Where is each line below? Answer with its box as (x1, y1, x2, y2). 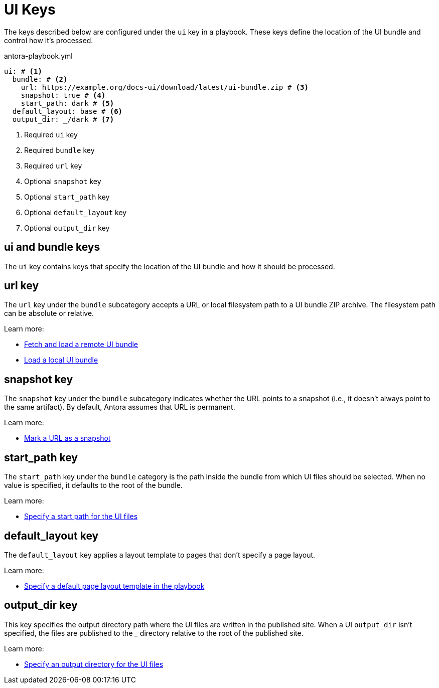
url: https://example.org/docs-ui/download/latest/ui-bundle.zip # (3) (21, 83, 309, 91)
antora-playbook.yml (4, 51, 73, 60)
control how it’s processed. (4, 36, 93, 45)
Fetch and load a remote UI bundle (24, 340, 138, 349)
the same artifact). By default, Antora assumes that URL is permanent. (4, 403, 235, 412)
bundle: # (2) (12, 75, 68, 83)
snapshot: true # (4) (21, 91, 106, 99)
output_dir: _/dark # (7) (12, 115, 114, 123)
